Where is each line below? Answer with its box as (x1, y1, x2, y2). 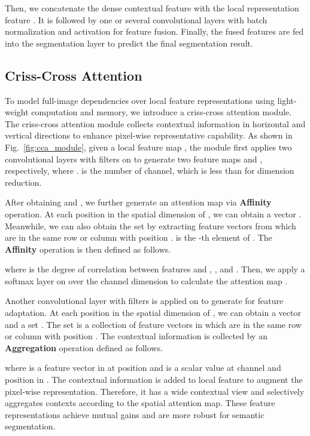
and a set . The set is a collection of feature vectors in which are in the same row (5, 318, 302, 330)
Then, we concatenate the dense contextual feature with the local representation (5, 2, 299, 14)
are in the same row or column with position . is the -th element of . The (5, 231, 272, 244)
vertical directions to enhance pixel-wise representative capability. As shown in (5, 129, 293, 142)
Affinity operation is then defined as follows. (5, 242, 171, 255)
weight (5, 106, 29, 118)
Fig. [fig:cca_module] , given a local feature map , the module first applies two (5, 140, 292, 153)
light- (277, 94, 297, 106)
